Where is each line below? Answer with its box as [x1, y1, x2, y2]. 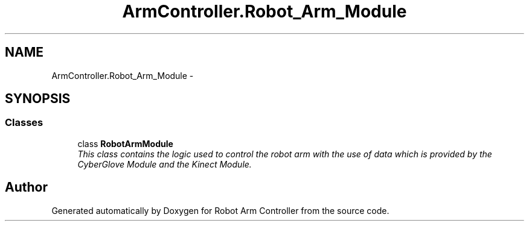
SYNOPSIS [5, 91, 71, 107]
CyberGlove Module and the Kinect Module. [77, 159, 252, 169]
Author [5, 180, 48, 195]
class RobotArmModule [77, 138, 173, 149]
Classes [5, 116, 43, 129]
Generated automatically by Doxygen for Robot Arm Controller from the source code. [51, 205, 390, 216]
